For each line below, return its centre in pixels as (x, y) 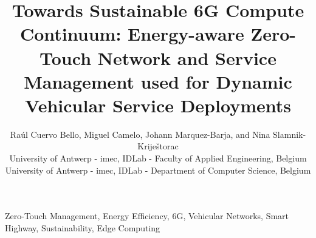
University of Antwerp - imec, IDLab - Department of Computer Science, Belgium (158, 170)
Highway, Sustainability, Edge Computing (83, 227)
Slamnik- (290, 134)
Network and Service (187, 57)
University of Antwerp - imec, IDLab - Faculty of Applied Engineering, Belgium (158, 158)
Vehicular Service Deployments (158, 105)
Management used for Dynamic (158, 81)
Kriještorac (158, 146)
